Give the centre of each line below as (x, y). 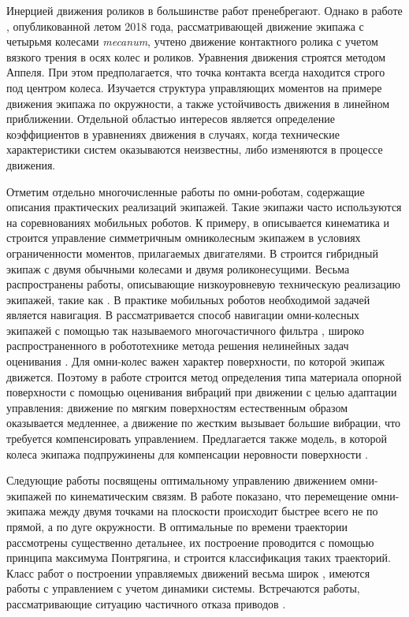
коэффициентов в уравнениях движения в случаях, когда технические (173, 134)
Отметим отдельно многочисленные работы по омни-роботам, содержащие (186, 191)
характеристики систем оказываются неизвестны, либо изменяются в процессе (195, 149)
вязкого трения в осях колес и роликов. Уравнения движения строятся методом (196, 56)
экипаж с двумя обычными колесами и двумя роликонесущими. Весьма (178, 268)
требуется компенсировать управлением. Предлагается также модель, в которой (197, 439)
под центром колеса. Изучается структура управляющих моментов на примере (194, 87)
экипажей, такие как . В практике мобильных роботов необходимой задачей (188, 299)
